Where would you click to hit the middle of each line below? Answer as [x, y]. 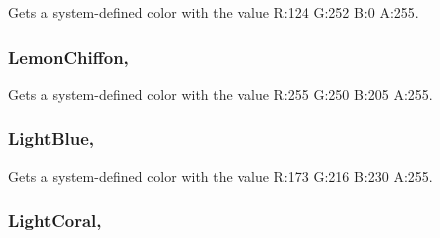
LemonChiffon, [68, 56]
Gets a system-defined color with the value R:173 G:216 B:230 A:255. [220, 175]
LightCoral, [55, 220]
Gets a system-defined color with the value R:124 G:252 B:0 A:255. [213, 12]
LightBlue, [51, 138]
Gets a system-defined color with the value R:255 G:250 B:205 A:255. [220, 93]
